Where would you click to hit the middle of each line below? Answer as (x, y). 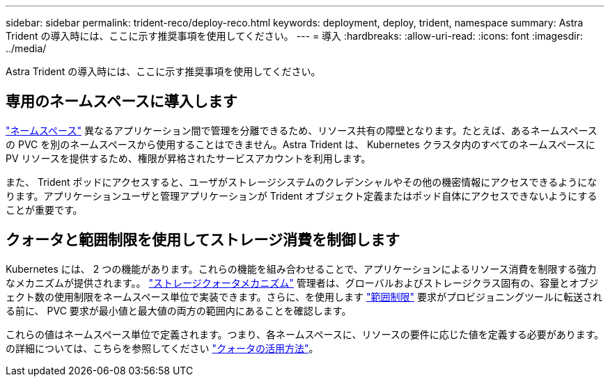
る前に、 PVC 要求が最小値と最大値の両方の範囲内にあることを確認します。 (179, 310)
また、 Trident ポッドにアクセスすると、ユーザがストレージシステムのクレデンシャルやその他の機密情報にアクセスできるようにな (302, 182)
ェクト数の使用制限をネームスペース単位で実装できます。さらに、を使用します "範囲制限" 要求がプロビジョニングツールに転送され (304, 296)
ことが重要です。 (44, 209)
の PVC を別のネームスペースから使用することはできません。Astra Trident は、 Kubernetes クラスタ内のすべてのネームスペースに (300, 144)
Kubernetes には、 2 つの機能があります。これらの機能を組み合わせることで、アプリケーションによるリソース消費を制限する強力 (301, 269)
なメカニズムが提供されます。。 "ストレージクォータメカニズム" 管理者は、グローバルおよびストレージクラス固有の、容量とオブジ (302, 282)
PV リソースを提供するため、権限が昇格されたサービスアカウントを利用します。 (188, 158)
